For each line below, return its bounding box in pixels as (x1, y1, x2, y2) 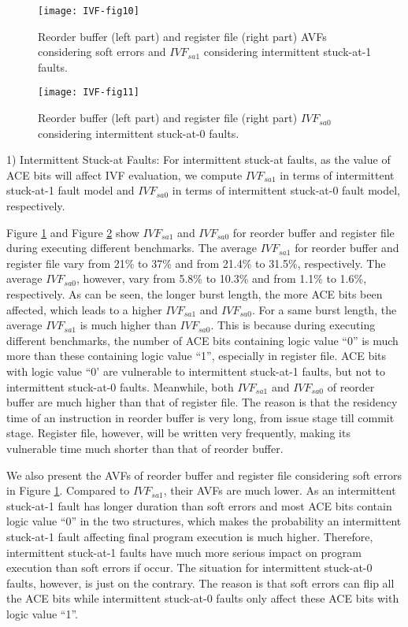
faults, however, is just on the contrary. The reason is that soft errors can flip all (6, 574, 395, 591)
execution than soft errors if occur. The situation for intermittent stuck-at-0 (6, 559, 373, 576)
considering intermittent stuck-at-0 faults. (38, 124, 239, 141)
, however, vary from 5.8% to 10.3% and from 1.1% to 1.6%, (76, 270, 367, 287)
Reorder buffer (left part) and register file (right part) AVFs (38, 28, 327, 44)
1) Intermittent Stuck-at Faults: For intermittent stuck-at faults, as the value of (6, 151, 391, 168)
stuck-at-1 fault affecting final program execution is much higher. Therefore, (6, 528, 373, 544)
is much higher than (80, 317, 176, 333)
